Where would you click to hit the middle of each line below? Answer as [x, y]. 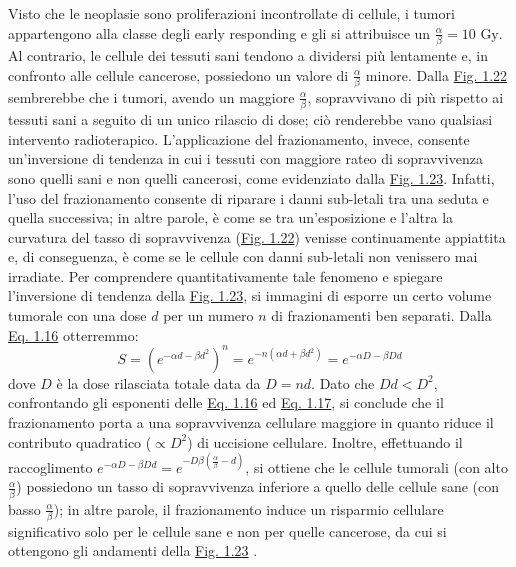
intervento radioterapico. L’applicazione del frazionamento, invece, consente [239, 138]
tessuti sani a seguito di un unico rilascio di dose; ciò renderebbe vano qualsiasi [250, 119]
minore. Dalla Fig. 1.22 [436, 74]
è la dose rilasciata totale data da [158, 382]
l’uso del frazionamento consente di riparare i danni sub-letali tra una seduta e [248, 197]
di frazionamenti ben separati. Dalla [381, 315]
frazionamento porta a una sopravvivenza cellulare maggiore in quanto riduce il [251, 421]
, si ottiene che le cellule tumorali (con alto [376, 466]
